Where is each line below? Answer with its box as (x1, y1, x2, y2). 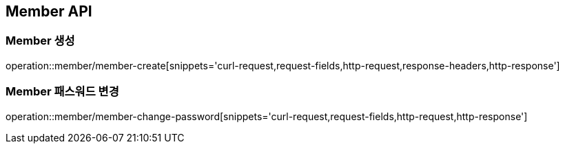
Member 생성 (6, 34, 75, 48)
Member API (6, 3, 92, 20)
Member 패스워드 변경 (6, 84, 119, 99)
